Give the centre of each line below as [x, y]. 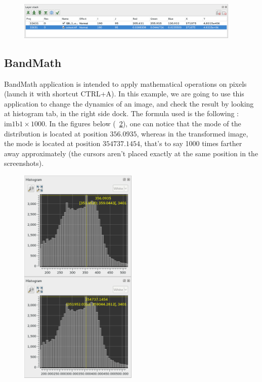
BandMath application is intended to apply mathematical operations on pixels [125, 83]
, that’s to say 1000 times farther [191, 143]
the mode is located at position [52, 143]
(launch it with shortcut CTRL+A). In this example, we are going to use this [124, 94]
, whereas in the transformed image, [192, 133]
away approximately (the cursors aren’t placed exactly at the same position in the [131, 153]
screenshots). [24, 163]
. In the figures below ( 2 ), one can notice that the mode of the [143, 124]
